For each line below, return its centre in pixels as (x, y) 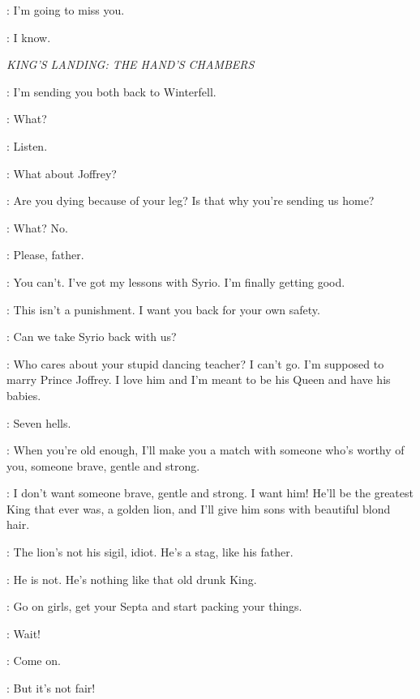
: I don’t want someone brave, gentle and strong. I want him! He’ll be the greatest (210, 493)
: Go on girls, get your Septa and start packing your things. (154, 606)
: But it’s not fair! (51, 688)
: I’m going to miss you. (66, 10)
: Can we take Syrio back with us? (92, 337)
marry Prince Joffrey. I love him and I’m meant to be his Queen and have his (199, 379)
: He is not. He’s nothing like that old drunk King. (132, 579)
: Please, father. (45, 255)
